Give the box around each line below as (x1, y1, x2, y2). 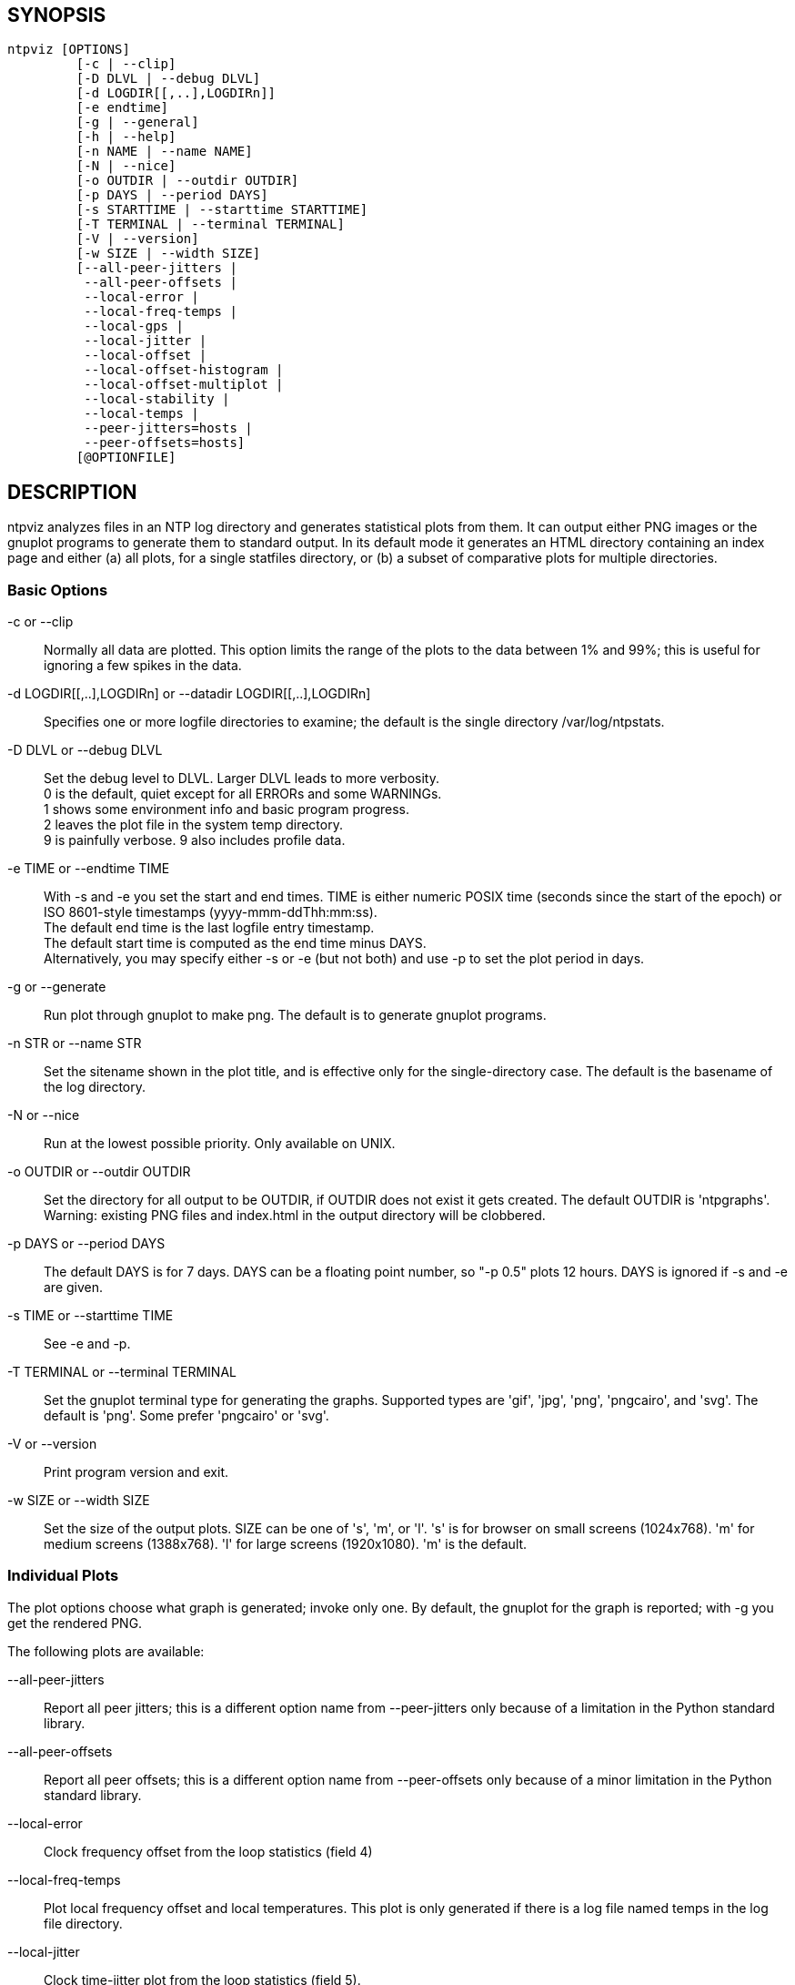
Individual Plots (7, 1566, 119, 1585)
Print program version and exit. (44, 1464, 228, 1481)
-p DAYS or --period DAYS (7, 1236, 166, 1252)
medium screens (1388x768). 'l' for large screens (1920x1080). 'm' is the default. (44, 1536, 528, 1552)
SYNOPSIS (7, 4, 106, 26)
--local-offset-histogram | (84, 362, 284, 378)
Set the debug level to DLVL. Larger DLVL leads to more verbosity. (44, 770, 439, 787)
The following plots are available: (7, 1643, 205, 1659)
